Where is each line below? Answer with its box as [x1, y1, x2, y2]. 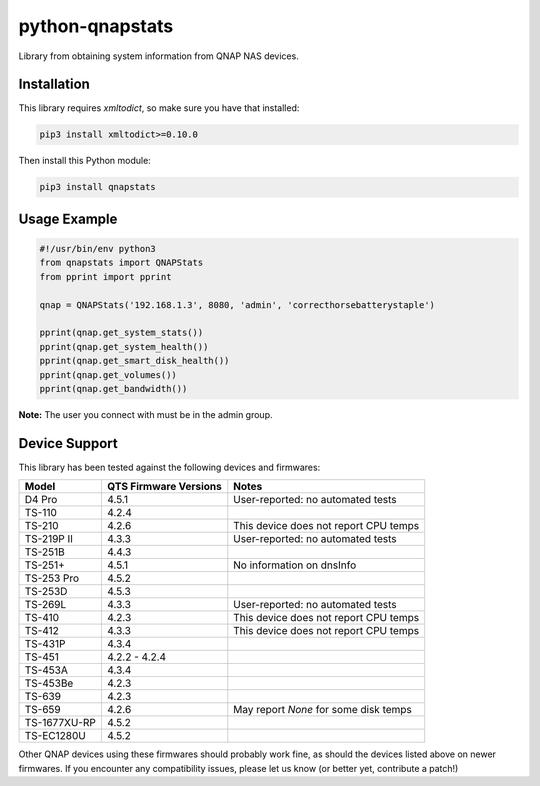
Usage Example [18, 210, 118, 227]
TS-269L [24, 598, 67, 612]
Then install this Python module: [18, 155, 152, 167]
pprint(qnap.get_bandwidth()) [39, 383, 188, 394]
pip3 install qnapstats [39, 181, 157, 193]
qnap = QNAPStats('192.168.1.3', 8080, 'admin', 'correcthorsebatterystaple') [39, 299, 435, 310]
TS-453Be [24, 676, 74, 690]
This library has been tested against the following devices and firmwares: [18, 461, 321, 473]
